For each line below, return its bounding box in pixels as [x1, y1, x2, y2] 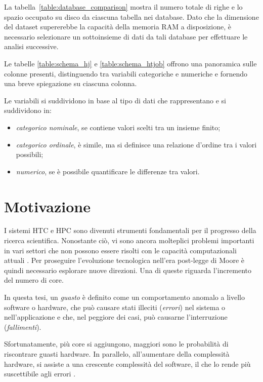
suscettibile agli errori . [4, 368, 76, 379]
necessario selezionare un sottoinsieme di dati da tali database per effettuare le [4, 31, 248, 42]
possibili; [16, 149, 43, 160]
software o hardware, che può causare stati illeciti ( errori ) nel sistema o [4, 301, 226, 312]
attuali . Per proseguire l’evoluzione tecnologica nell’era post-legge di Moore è [4, 255, 244, 265]
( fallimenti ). [4, 321, 41, 332]
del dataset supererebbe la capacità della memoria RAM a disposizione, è [4, 21, 231, 32]
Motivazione [4, 196, 91, 216]
